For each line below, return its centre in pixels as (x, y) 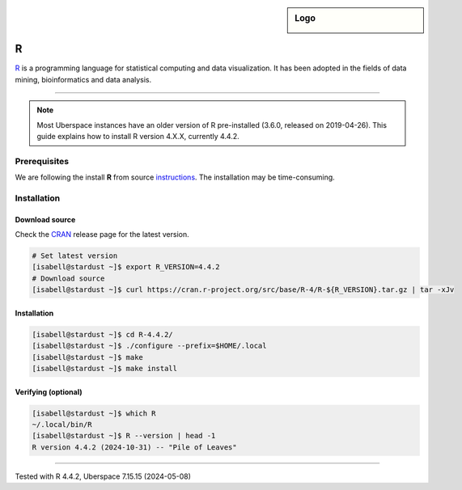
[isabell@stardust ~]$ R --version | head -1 (124, 436)
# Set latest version (75, 256)
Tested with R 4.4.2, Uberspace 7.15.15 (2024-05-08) (103, 476)
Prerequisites (42, 161)
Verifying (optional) (49, 391)
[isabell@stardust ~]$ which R (94, 413)
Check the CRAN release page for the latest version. (102, 234)
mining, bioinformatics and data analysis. (83, 79)
